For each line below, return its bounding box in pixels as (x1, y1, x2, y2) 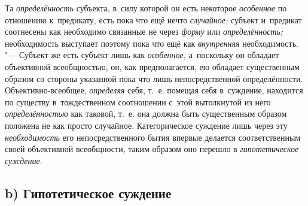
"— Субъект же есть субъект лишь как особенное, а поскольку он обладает (5, 49, 279, 61)
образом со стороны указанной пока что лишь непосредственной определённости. (5, 72, 303, 84)
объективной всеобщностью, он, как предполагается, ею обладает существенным (5, 60, 300, 72)
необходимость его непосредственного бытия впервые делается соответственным (5, 131, 301, 143)
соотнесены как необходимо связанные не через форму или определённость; (5, 25, 283, 38)
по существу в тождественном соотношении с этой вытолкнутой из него (5, 95, 271, 108)
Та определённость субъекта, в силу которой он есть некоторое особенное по (5, 2, 287, 14)
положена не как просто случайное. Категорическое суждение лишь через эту (5, 119, 288, 131)
